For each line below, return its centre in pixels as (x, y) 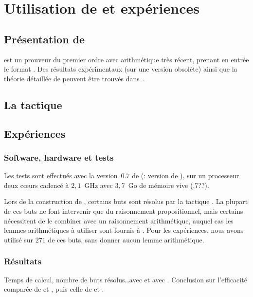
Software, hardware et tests (59, 157)
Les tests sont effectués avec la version (61, 176)
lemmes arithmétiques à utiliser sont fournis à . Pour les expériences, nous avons (124, 230)
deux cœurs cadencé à (36, 185)
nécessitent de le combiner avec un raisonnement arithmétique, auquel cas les (119, 220)
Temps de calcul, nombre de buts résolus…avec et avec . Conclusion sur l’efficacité (126, 279)
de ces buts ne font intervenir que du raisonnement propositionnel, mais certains (124, 211)
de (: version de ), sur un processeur (186, 176)
